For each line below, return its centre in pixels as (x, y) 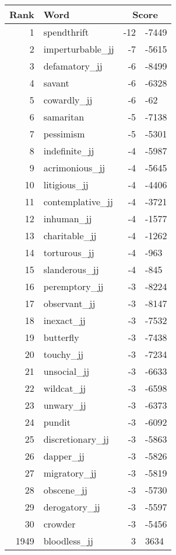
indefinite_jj (69, 151)
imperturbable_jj (79, 49)
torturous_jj (69, 252)
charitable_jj (70, 235)
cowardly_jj (68, 100)
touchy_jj (64, 354)
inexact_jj (64, 320)
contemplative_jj (78, 201)
